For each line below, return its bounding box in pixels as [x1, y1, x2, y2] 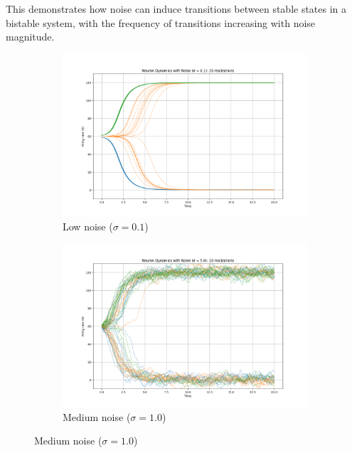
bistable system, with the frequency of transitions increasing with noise [6, 15, 316, 30]
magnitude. [6, 29, 55, 44]
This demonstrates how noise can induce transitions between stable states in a [6, 1, 347, 16]
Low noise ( [63, 219, 113, 234]
